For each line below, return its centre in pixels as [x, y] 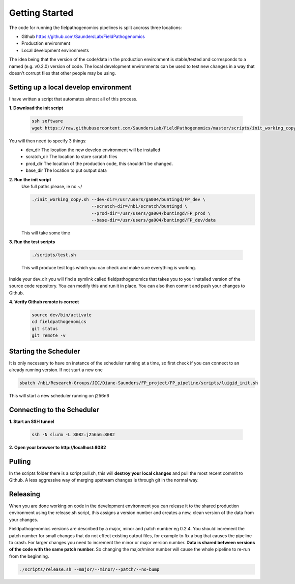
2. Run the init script [30, 179]
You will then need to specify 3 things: [48, 141]
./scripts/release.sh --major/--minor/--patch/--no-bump [89, 569]
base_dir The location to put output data [66, 170]
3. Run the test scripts [32, 242]
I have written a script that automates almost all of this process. [73, 99]
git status [45, 328]
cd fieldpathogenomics [59, 322]
